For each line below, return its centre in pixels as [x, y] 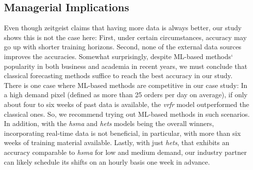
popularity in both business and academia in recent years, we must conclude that [126, 66]
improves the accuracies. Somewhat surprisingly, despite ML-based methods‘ [118, 56]
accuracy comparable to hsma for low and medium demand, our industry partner [126, 152]
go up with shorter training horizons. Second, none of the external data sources [123, 47]
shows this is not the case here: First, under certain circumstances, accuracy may [126, 37]
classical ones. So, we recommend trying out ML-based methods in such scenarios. [127, 114]
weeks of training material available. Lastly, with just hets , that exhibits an [117, 142]
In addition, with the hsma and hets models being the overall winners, [109, 123]
